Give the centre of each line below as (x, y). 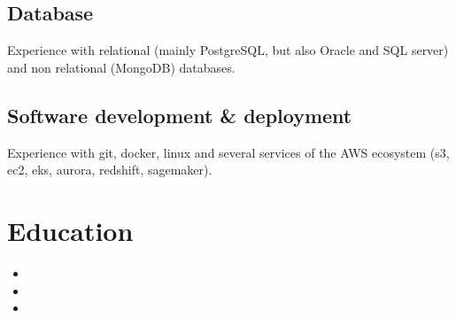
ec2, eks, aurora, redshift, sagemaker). (110, 170)
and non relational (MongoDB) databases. (121, 67)
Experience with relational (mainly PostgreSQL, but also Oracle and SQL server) (228, 50)
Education (70, 230)
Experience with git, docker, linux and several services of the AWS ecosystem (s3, (228, 152)
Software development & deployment (180, 115)
